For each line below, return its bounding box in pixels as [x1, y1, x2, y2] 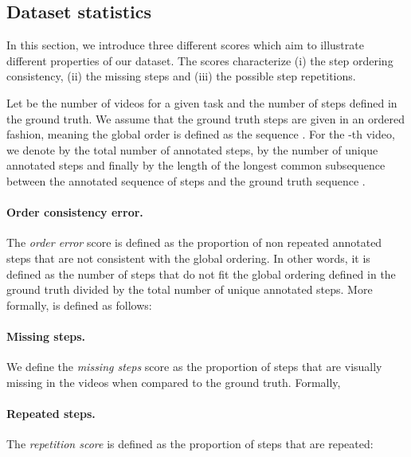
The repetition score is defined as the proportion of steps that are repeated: [6, 436, 374, 452]
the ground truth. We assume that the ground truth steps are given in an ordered [6, 110, 405, 127]
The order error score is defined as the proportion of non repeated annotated [6, 234, 382, 251]
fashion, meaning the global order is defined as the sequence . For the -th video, [6, 126, 395, 143]
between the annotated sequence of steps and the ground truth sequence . [6, 172, 366, 189]
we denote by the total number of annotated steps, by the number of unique [6, 141, 378, 158]
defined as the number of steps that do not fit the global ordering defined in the [6, 265, 396, 282]
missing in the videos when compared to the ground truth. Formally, [6, 373, 341, 390]
